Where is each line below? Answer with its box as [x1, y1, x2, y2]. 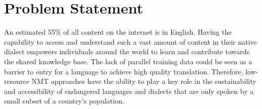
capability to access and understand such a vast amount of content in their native [4, 36, 257, 47]
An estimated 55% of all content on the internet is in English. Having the [4, 27, 232, 37]
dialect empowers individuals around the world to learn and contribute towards [4, 46, 250, 57]
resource [4, 76, 29, 86]
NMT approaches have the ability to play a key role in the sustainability [31, 76, 256, 86]
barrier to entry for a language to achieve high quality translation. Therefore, [4, 66, 243, 76]
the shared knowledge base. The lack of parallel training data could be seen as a [4, 56, 252, 66]
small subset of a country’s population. [4, 95, 124, 106]
